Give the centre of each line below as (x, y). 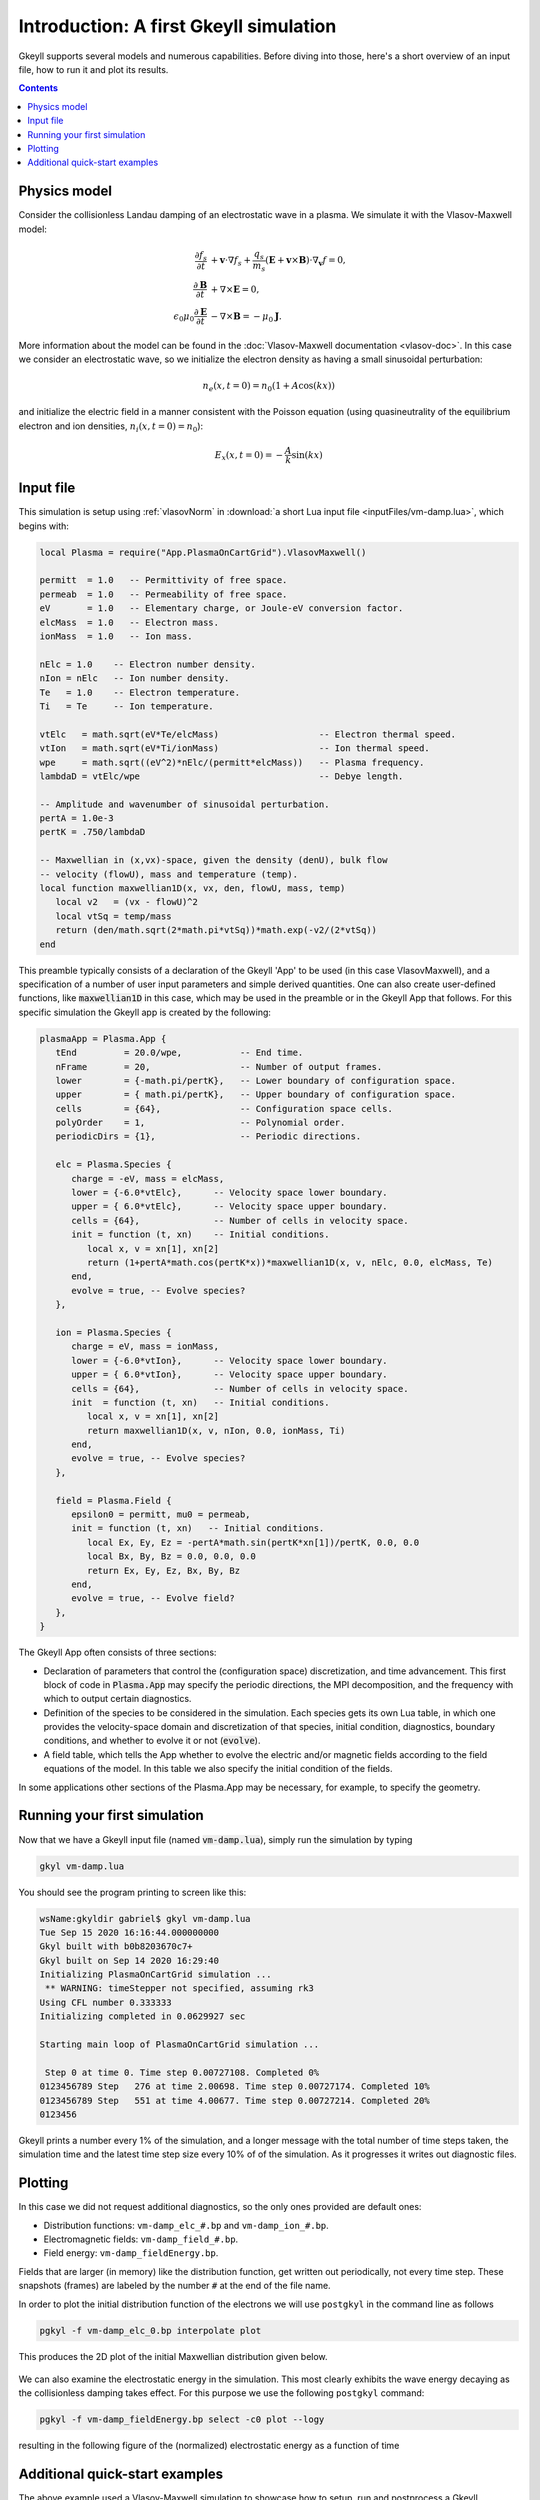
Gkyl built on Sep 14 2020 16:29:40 (129, 1960)
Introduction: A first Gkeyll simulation (177, 26)
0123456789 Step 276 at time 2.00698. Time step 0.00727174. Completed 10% (234, 2086)
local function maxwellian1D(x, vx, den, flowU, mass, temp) (192, 888)
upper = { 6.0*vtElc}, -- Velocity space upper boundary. (229, 1206)
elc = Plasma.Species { (113, 1164)
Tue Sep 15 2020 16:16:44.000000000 (129, 1932)
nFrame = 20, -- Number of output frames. (219, 1066)
